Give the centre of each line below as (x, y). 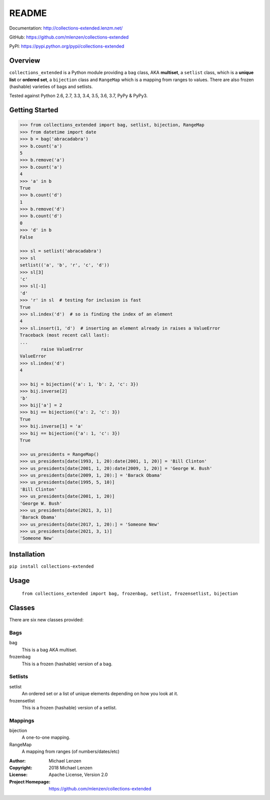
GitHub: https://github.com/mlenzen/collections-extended (69, 37)
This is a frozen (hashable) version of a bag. (67, 664)
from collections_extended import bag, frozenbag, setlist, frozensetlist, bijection (130, 594)
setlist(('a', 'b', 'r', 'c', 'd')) (65, 265)
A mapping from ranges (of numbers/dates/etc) (71, 751)
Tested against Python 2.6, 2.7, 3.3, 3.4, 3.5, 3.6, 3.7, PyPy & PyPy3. (78, 96)
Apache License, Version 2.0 (78, 775)
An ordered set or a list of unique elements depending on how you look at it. (100, 694)
